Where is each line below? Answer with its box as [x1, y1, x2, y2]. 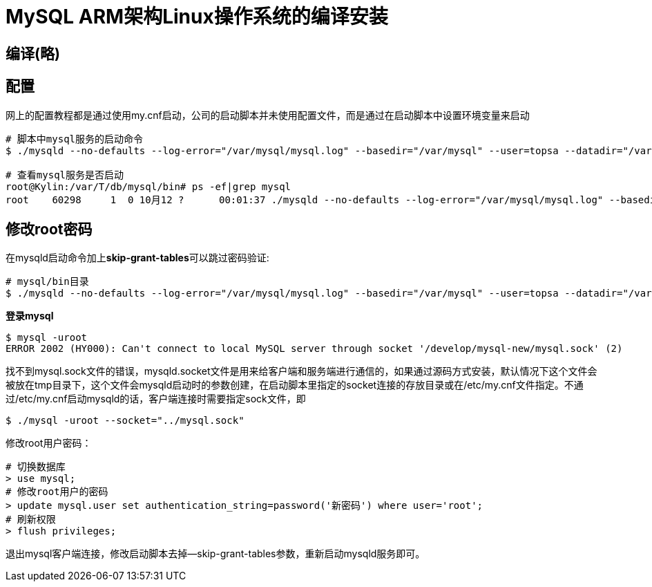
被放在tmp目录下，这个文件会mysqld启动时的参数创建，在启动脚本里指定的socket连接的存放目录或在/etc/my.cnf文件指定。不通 [6, 379, 584, 391]
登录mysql [6, 310, 54, 322]
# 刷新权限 [6, 514, 56, 525]
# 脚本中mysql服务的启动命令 [6, 133, 144, 145]
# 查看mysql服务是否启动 [6, 169, 124, 180]
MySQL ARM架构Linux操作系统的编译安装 [6, 5, 388, 28]
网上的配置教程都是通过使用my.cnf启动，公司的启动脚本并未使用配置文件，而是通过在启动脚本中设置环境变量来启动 [6, 109, 530, 121]
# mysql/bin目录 [6, 276, 89, 288]
